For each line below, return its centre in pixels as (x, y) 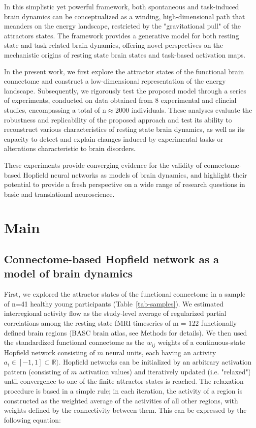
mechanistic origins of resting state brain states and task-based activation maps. (125, 54)
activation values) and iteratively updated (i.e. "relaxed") (165, 371)
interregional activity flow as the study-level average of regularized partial (115, 313)
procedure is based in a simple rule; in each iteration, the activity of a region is (123, 391)
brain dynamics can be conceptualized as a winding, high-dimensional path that (125, 16)
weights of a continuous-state (201, 342)
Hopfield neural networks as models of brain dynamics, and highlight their (135, 174)
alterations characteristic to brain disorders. (70, 148)
